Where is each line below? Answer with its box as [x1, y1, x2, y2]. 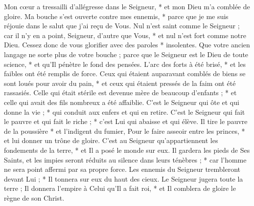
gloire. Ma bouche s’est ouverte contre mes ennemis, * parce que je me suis [4, 11, 229, 21]
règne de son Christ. [4, 192, 65, 203]
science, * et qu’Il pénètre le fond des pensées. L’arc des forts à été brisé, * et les [4, 59, 246, 69]
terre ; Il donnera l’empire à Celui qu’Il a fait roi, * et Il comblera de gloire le [4, 183, 236, 193]
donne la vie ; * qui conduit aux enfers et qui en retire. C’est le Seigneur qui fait [4, 106, 245, 117]
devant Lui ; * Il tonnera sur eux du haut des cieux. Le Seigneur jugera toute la [4, 173, 243, 184]
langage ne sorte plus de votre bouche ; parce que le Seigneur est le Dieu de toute [4, 49, 249, 59]
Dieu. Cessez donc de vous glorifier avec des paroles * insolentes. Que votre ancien [4, 40, 250, 50]
